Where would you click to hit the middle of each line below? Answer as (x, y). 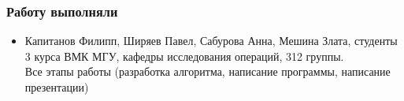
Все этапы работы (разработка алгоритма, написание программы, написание (208, 71)
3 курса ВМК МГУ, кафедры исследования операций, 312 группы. (184, 56)
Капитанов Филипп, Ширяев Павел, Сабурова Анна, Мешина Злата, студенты (211, 41)
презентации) (57, 87)
